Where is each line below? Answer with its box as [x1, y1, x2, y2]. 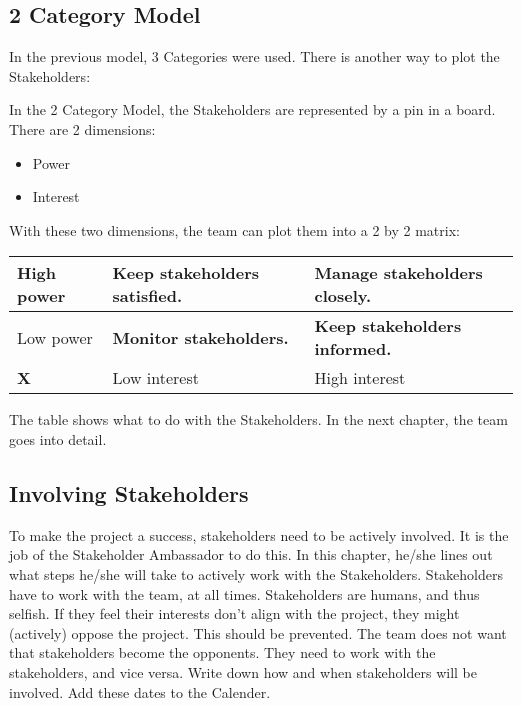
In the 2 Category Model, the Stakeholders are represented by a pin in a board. [9, 99, 496, 120]
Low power [17, 325, 93, 349]
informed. [314, 337, 392, 361]
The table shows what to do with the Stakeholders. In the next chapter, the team [9, 409, 508, 430]
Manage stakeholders [314, 261, 483, 285]
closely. [314, 284, 372, 308]
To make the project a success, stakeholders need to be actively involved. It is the [9, 524, 509, 545]
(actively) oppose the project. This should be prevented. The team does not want [9, 622, 507, 643]
